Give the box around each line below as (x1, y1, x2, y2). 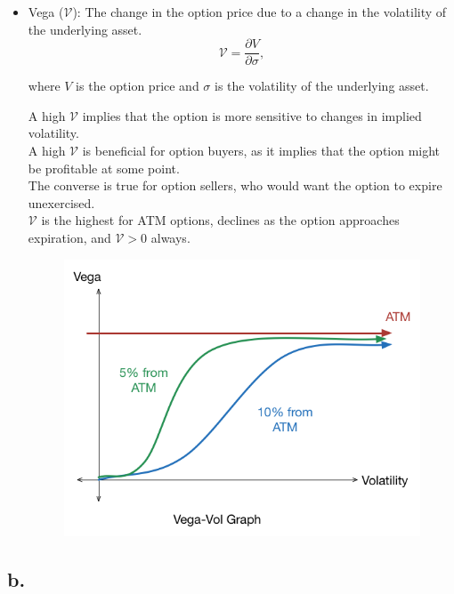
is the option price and (76, 76, 199, 95)
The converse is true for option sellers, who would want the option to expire (28, 176, 442, 195)
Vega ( (28, 3, 64, 20)
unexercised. (28, 193, 95, 212)
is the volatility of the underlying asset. (215, 76, 429, 95)
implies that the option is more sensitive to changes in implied (82, 106, 422, 124)
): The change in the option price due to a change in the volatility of (72, 3, 447, 20)
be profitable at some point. (28, 158, 180, 177)
